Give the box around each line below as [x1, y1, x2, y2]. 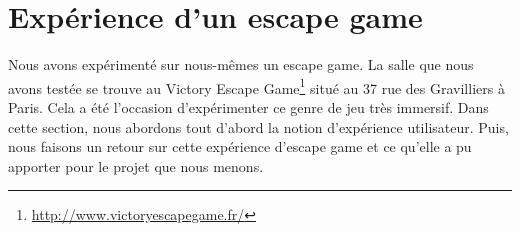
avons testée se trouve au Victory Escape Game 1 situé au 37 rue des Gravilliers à [8, 74, 505, 98]
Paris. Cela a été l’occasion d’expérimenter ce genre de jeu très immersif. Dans [8, 96, 489, 117]
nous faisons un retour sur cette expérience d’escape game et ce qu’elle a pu [8, 136, 472, 157]
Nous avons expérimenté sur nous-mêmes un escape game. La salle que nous [8, 54, 474, 75]
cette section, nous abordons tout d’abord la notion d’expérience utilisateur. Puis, [8, 116, 509, 137]
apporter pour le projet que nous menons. [8, 155, 264, 176]
